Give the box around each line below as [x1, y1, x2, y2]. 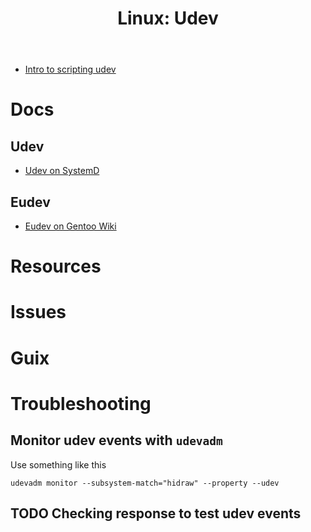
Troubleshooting [10, 392, 152, 415]
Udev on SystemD [24, 165, 100, 177]
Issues [10, 301, 67, 324]
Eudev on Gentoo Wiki [24, 220, 117, 232]
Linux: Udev [117, 7, 219, 30]
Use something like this [10, 458, 107, 471]
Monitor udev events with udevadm [10, 432, 223, 449]
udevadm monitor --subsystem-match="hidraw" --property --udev [10, 478, 280, 488]
